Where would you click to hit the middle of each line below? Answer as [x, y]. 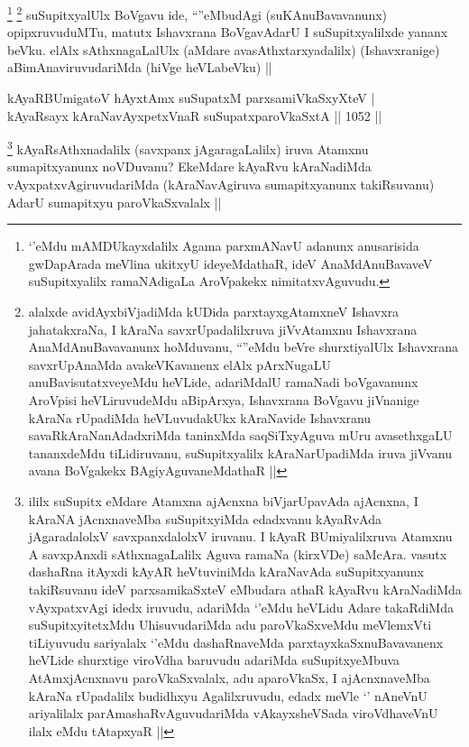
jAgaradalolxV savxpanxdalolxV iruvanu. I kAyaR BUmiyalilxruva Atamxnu [240, 536]
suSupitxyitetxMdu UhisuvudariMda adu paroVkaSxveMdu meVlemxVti [230, 625]
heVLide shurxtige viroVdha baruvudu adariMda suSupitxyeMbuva [214, 660]
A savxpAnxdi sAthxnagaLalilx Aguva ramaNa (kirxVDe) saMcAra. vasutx [238, 553]
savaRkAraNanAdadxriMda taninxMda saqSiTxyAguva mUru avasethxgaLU [240, 435]
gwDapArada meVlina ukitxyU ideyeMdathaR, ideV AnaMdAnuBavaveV [230, 263]
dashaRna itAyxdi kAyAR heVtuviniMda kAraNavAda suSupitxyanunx [226, 572]
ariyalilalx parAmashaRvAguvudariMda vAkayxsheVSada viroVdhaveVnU [233, 713]
